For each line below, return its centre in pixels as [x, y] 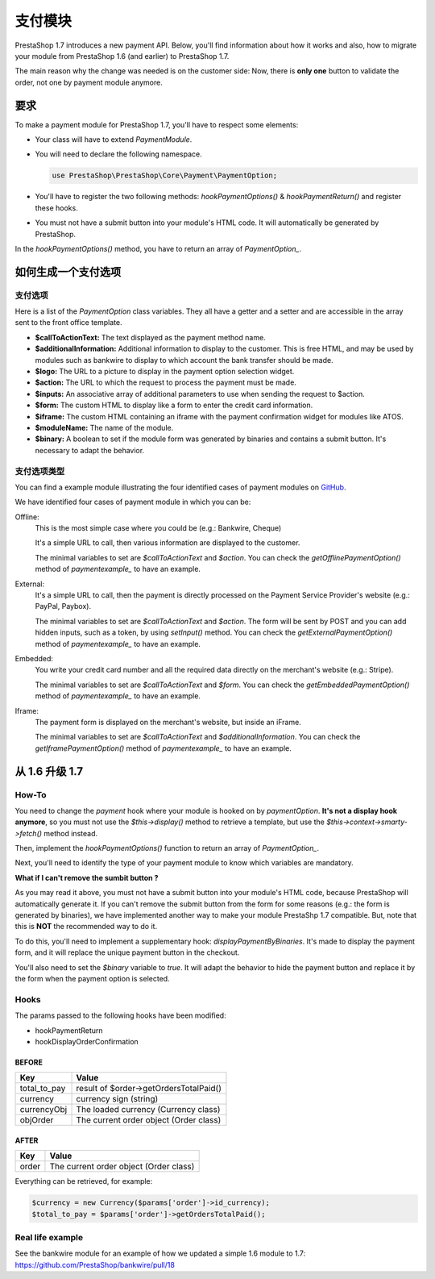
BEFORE [29, 1062]
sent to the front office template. [68, 323]
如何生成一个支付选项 [68, 271]
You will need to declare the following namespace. [119, 154]
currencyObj [43, 1110]
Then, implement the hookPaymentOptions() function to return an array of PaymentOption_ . [167, 848]
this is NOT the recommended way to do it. [86, 927]
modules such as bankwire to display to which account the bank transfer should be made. [184, 360]
